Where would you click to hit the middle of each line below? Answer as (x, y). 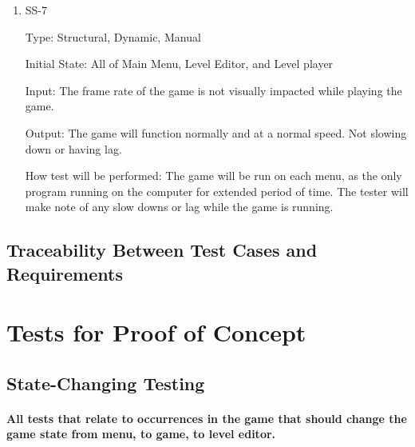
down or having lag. (73, 148)
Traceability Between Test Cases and (162, 250)
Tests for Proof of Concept (156, 332)
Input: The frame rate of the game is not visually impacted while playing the (213, 90)
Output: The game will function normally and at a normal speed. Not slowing (216, 132)
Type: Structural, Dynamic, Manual (113, 36)
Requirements (65, 273)
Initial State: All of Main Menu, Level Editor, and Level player (179, 64)
